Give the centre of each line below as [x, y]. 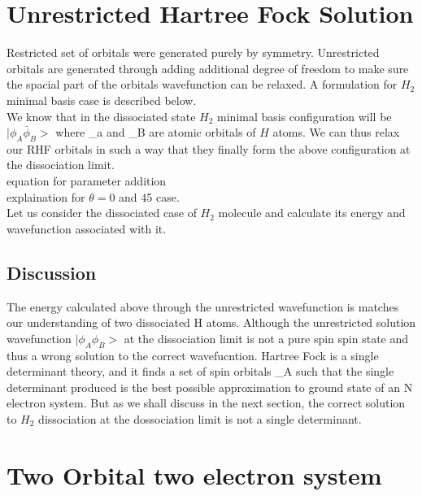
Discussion [52, 272]
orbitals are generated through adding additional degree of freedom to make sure [208, 68]
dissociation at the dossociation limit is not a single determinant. [200, 419]
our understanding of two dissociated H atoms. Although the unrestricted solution [211, 322]
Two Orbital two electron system [194, 474]
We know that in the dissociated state [101, 116]
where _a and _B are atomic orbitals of [156, 132]
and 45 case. [149, 196]
